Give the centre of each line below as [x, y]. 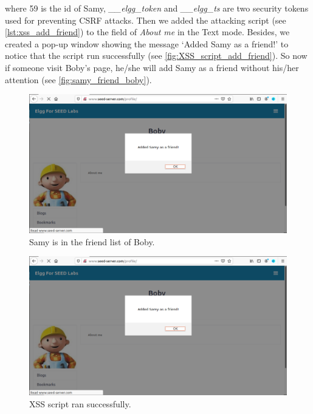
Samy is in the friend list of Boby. [92, 241]
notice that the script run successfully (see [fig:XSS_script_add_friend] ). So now [156, 56]
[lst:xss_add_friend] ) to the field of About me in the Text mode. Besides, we [147, 32]
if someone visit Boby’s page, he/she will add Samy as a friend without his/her [152, 67]
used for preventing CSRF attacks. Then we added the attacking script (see [146, 20]
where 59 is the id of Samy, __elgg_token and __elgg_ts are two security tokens [157, 8]
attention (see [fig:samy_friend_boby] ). [78, 79]
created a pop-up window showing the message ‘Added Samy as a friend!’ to [147, 43]
